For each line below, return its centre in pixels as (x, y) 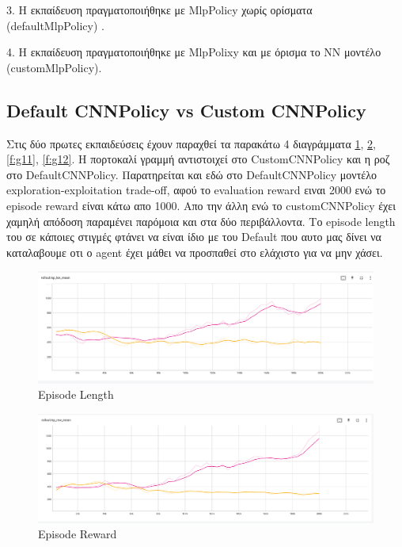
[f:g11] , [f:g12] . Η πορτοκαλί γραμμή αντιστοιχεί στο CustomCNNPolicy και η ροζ (198, 159)
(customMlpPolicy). (54, 67)
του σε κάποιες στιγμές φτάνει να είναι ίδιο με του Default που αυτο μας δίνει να (194, 237)
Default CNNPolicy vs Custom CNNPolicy (186, 110)
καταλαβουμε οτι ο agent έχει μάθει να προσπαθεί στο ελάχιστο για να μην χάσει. (195, 252)
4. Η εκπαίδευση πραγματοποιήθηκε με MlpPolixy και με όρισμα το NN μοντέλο (194, 52)
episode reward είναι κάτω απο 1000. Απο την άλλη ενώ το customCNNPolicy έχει (201, 205)
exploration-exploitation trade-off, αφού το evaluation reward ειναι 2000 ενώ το (196, 190)
